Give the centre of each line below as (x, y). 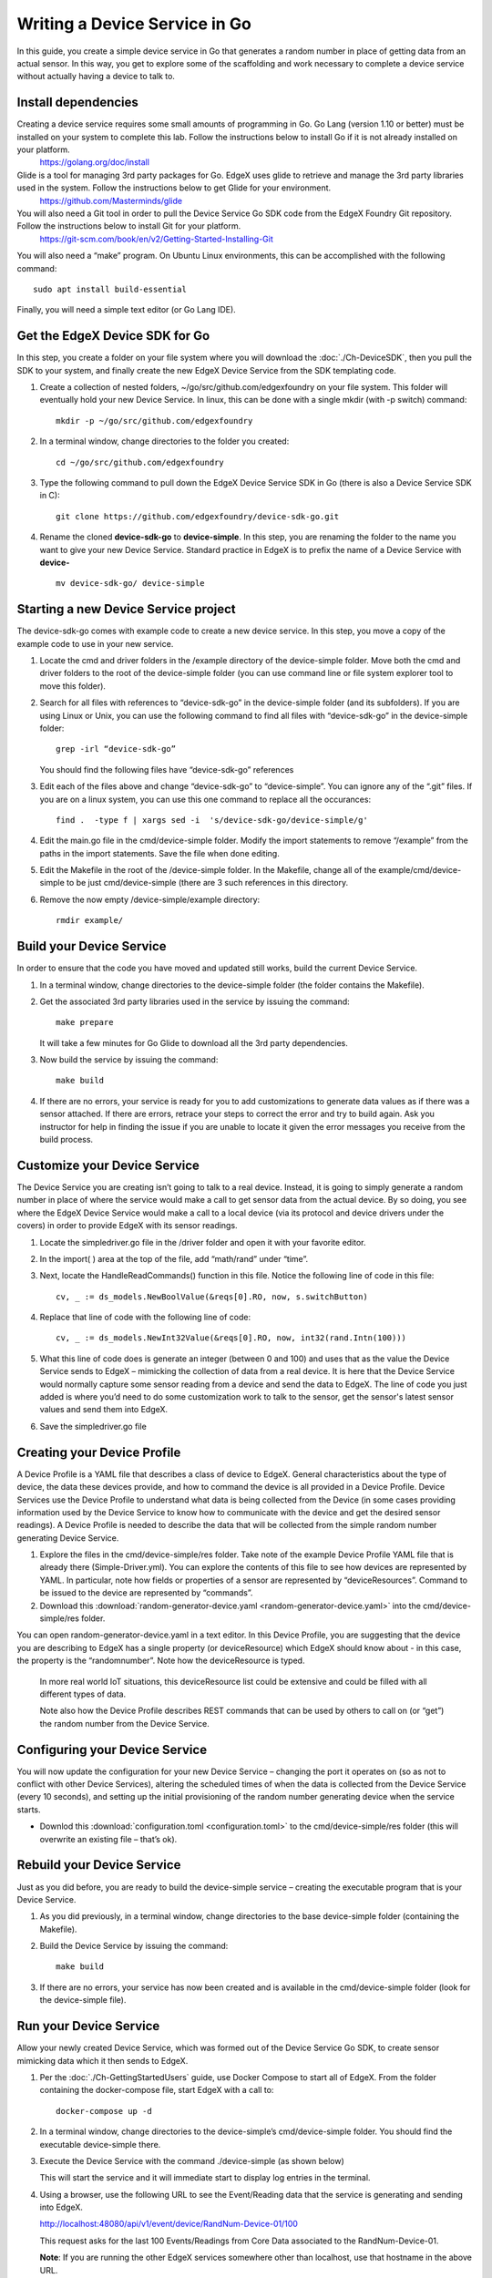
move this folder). (73, 686)
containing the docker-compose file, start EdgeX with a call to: (157, 2090)
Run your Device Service (88, 2026)
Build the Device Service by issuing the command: (134, 1946)
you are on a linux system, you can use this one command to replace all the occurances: (205, 799)
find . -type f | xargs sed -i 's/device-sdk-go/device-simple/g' (212, 820)
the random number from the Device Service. (124, 1723)
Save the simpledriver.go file (93, 1426)
